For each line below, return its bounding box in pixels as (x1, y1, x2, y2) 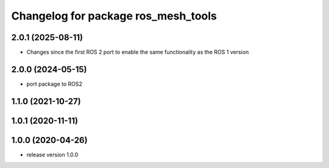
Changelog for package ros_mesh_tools (11, 9, 218, 23)
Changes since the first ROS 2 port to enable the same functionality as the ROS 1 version (26, 49, 249, 56)
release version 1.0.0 (26, 151, 79, 158)
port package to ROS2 (26, 80, 82, 88)
